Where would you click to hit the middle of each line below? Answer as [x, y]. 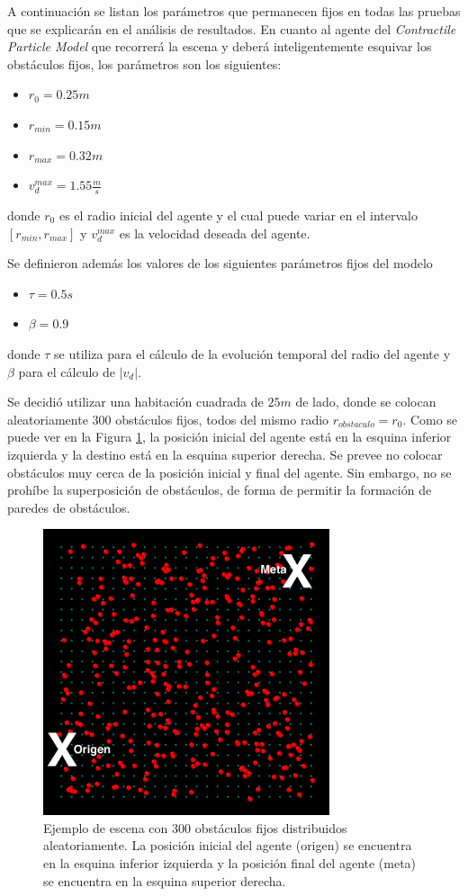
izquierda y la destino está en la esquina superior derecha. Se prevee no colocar [225, 454]
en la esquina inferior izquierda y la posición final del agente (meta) [230, 863]
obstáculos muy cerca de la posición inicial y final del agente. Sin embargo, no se [229, 472]
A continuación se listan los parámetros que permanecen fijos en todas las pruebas [234, 11]
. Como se [430, 419]
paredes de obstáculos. [69, 507]
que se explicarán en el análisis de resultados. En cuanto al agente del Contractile [232, 28]
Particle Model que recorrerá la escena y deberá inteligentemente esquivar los [220, 46]
